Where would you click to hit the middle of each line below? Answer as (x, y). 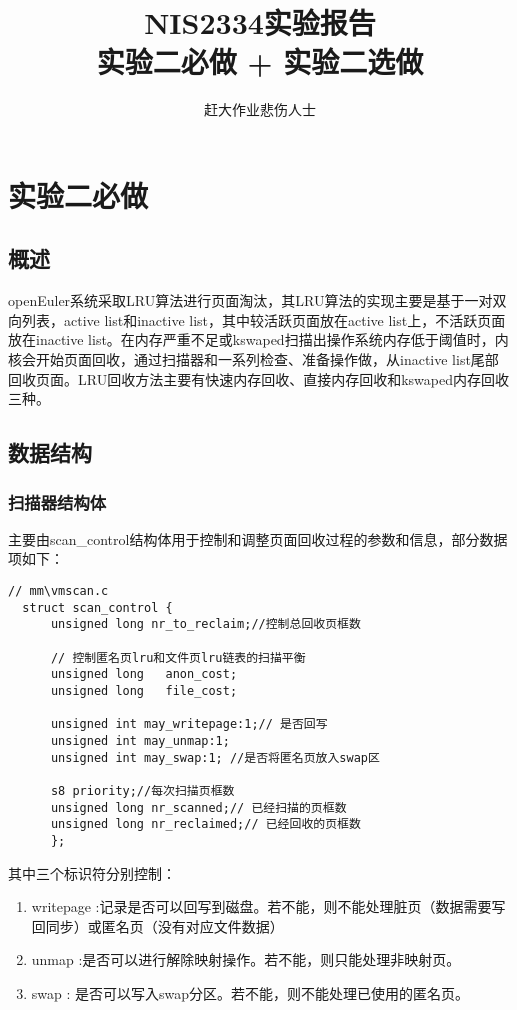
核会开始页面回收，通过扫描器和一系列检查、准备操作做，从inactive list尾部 (253, 359)
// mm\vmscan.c (58, 591)
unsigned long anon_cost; (144, 674)
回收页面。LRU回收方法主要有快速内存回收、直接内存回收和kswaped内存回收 (258, 378)
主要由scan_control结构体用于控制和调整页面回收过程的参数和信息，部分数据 (258, 538)
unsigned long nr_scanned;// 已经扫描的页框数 (198, 807)
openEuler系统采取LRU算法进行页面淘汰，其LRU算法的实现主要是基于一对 (250, 300)
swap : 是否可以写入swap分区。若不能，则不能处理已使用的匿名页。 (250, 992)
